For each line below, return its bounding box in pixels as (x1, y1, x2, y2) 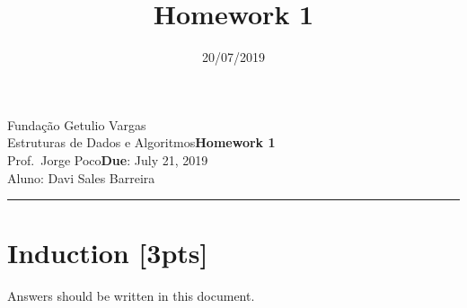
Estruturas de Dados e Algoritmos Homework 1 (7, 133, 276, 152)
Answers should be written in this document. (7, 286, 255, 305)
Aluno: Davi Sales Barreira (7, 168, 155, 187)
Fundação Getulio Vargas (7, 115, 146, 134)
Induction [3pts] (7, 234, 208, 271)
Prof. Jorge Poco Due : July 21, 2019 (7, 150, 208, 169)
